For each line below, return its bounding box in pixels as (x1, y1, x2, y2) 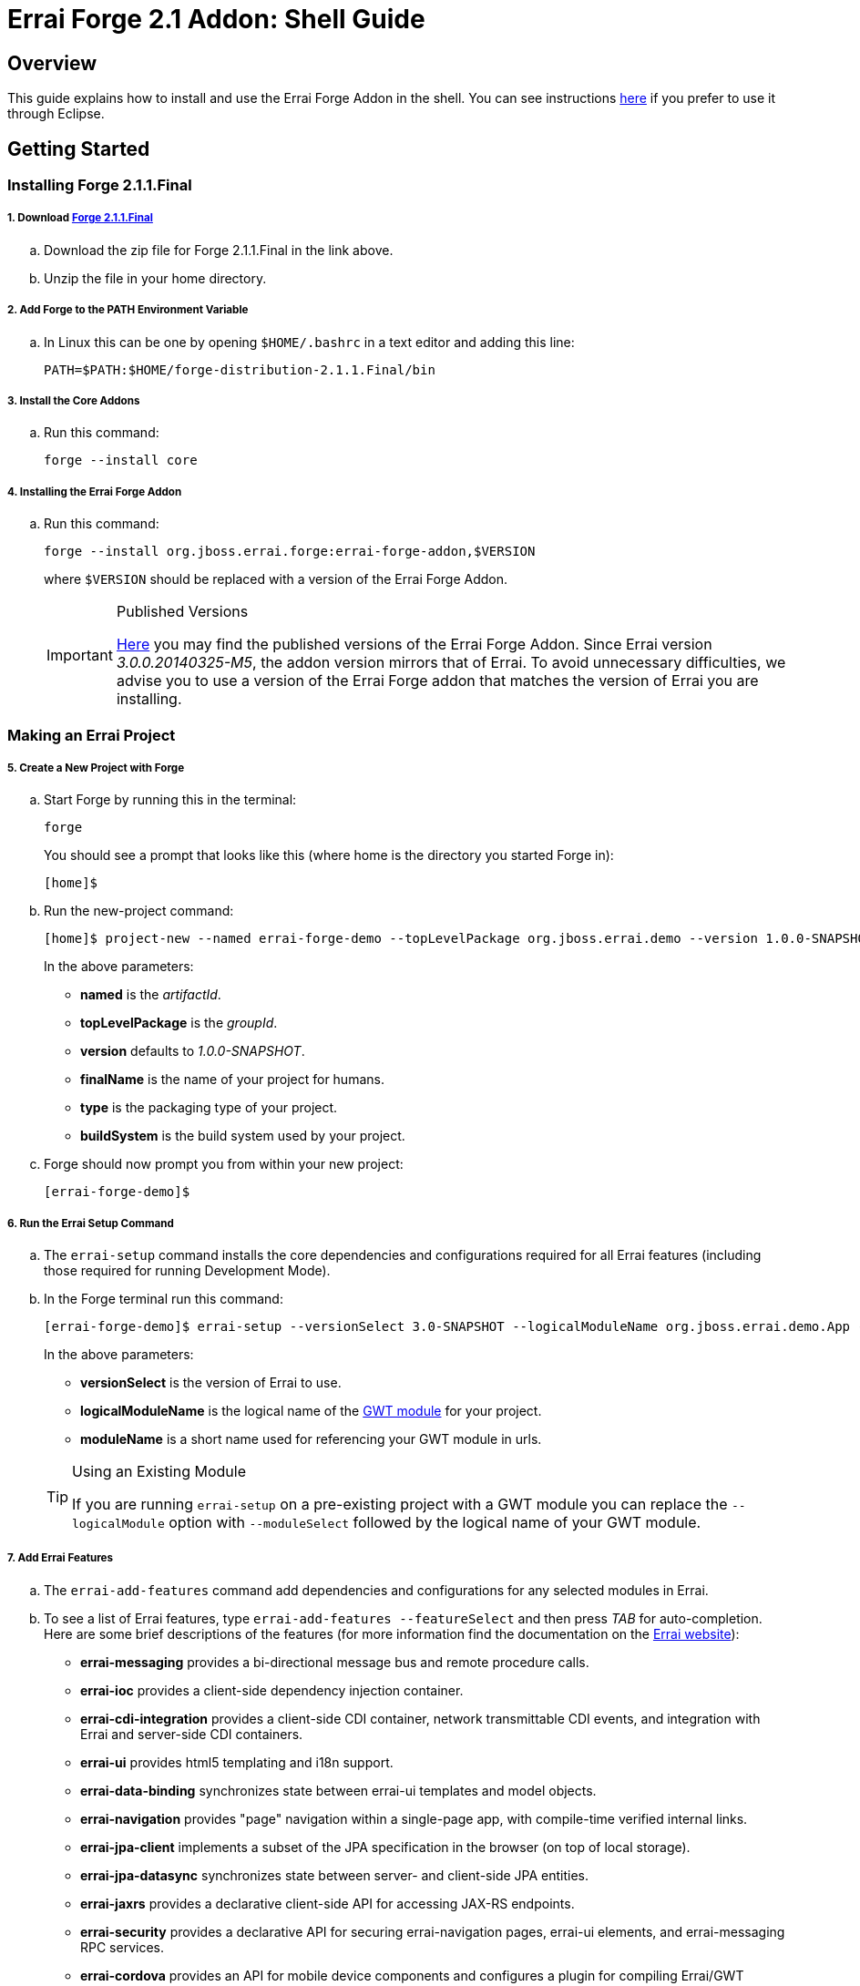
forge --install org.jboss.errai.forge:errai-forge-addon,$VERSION (44, 544, 536, 559)
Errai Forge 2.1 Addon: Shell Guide (7, 4, 425, 35)
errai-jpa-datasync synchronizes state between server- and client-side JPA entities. (80, 1867, 589, 1883)
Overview (7, 51, 97, 75)
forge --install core (44, 453, 198, 468)
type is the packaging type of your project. (80, 1100, 338, 1116)
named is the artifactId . (80, 987, 221, 1003)
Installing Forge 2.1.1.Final (7, 176, 192, 195)
